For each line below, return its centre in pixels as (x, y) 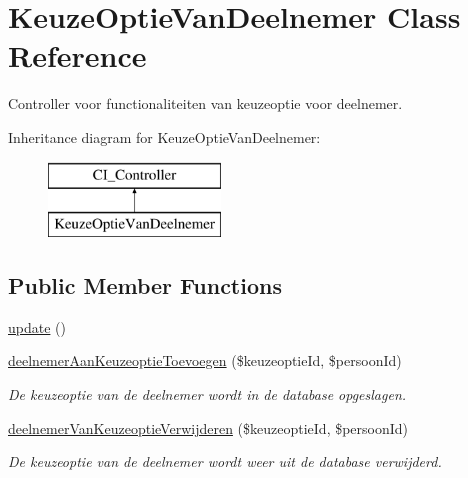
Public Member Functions (145, 285)
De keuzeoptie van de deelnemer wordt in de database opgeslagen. (207, 394)
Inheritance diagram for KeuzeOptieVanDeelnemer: (164, 136)
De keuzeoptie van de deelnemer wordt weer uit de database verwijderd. (225, 461)
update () (37, 326)
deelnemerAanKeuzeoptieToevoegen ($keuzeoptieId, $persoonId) (205, 360)
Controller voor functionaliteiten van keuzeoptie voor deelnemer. (205, 103)
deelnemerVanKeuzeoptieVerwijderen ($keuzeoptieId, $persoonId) (208, 427)
